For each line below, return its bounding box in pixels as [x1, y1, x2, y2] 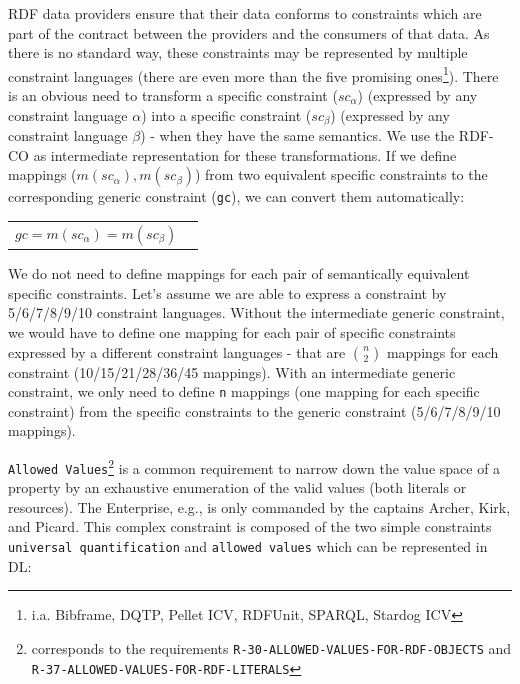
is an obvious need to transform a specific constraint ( [8, 85, 338, 106]
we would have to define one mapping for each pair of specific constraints [8, 321, 456, 342]
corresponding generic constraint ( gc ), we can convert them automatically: [8, 186, 465, 207]
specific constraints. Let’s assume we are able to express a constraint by [8, 282, 447, 303]
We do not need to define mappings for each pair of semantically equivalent [8, 263, 470, 284]
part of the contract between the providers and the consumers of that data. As [8, 22, 490, 43]
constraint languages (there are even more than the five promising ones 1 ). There [8, 62, 499, 86]
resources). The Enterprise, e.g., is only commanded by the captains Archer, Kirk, [8, 496, 511, 517]
